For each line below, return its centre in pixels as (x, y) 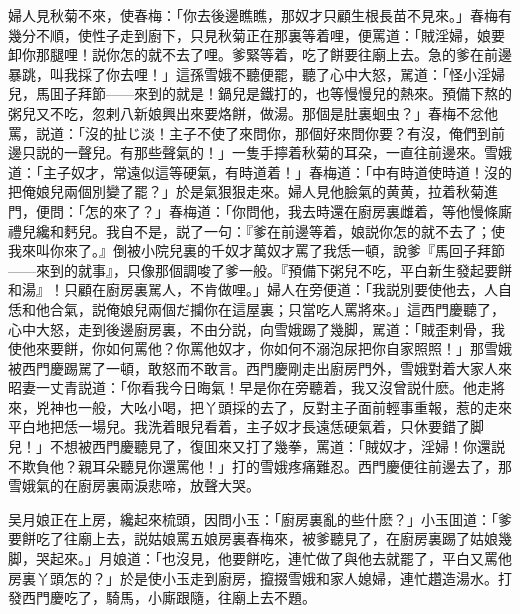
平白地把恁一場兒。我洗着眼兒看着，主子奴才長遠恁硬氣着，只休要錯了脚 (246, 426)
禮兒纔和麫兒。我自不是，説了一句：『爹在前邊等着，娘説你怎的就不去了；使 (256, 230)
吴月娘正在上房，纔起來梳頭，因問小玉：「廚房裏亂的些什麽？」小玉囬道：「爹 (260, 518)
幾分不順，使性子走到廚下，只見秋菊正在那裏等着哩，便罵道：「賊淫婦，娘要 (256, 34)
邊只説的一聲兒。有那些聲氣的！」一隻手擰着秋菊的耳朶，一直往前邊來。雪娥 (260, 152)
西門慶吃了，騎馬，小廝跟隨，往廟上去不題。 (168, 597)
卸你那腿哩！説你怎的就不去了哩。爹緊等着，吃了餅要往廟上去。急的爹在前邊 (260, 54)
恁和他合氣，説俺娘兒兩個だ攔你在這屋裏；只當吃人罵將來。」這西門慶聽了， (256, 308)
